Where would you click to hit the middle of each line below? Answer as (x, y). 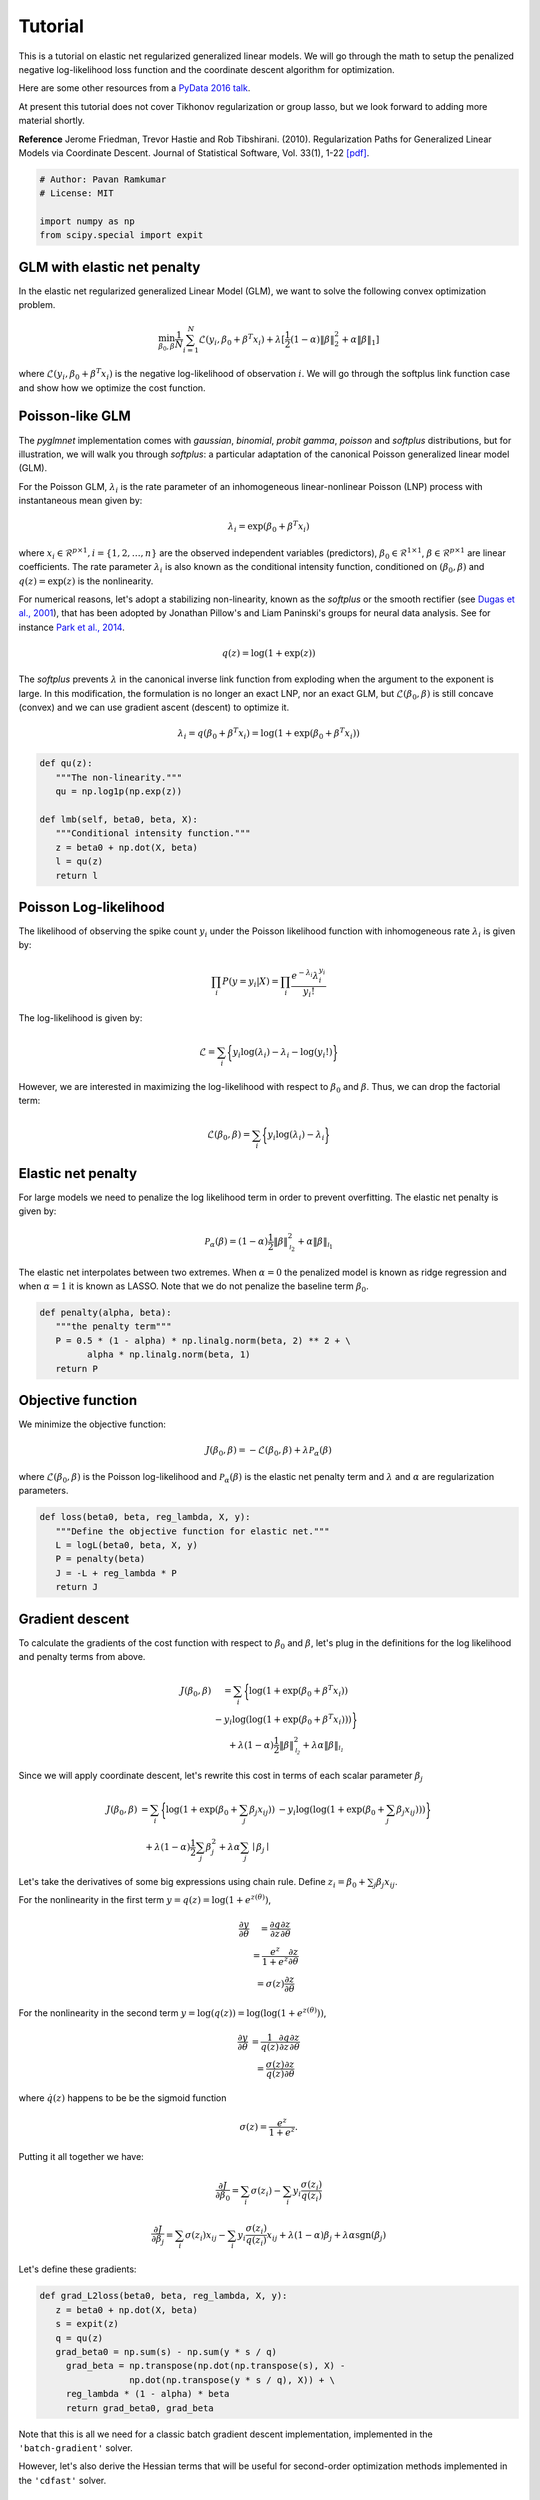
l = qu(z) (79, 861)
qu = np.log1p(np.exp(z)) (119, 791)
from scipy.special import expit (121, 235)
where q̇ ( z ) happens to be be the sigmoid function (122, 2097)
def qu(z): (66, 763)
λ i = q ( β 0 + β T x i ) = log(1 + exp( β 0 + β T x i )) (268, 734)
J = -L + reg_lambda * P (116, 1573)
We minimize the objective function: (92, 1424)
